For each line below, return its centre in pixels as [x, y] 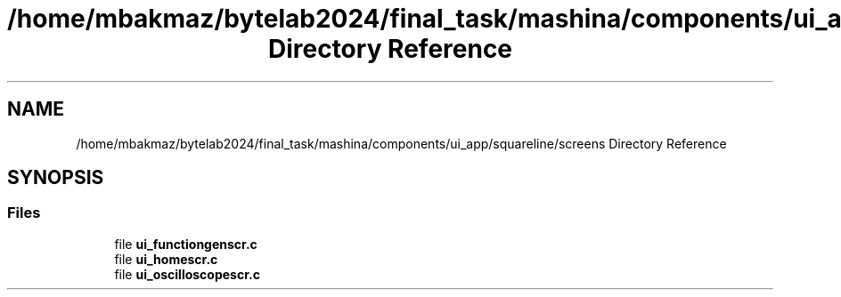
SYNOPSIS [56, 178]
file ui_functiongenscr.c [186, 244]
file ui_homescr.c [166, 259]
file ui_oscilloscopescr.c [187, 274]
